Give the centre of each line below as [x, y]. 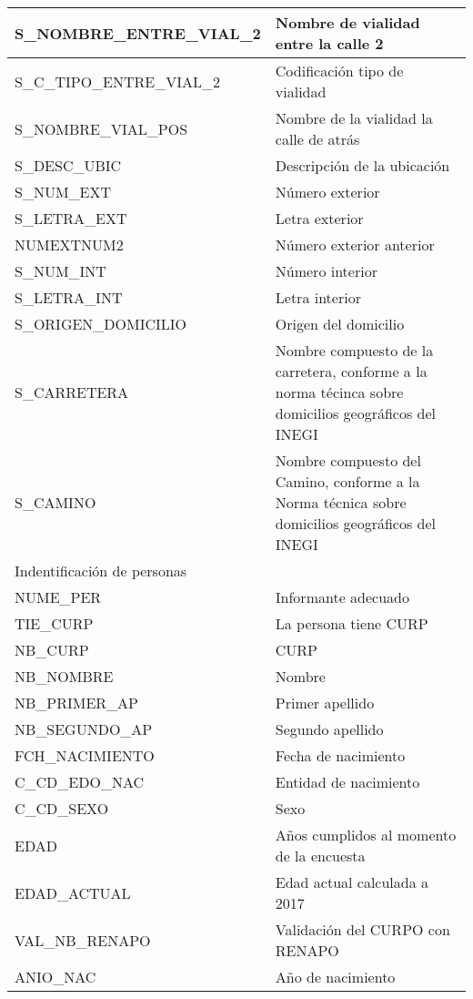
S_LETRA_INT [69, 297]
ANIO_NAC [55, 977]
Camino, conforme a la [347, 481]
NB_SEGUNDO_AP [84, 729]
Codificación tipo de [339, 71]
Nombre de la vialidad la [354, 118]
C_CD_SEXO [62, 808]
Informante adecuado [342, 597]
